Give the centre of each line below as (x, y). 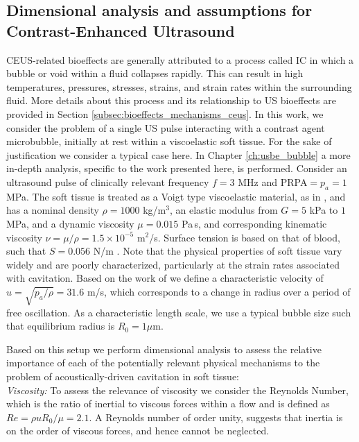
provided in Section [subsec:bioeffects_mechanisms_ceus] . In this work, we (165, 113)
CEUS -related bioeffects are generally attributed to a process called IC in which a (180, 59)
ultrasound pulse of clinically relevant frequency (108, 181)
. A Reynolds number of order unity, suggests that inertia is (216, 417)
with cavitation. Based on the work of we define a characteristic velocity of (165, 278)
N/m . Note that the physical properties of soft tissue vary (218, 251)
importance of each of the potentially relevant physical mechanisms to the (163, 363)
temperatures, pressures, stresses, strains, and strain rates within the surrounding (179, 86)
